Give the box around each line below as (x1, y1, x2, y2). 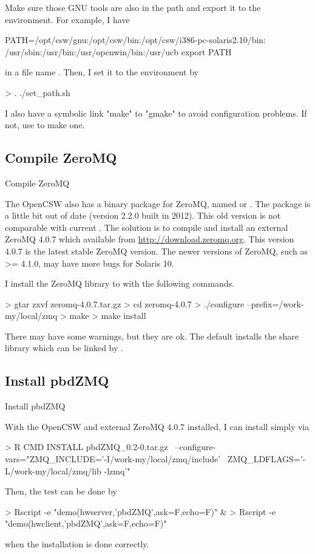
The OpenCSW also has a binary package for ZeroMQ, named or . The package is (5, 197, 311, 210)
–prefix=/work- (246, 297, 304, 310)
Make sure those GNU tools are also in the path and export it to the (5, 1, 261, 13)
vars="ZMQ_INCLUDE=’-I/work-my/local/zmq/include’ (5, 453, 221, 465)
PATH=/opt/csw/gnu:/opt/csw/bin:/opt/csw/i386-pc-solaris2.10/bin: (5, 33, 266, 46)
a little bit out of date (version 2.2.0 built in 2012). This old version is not (5, 209, 281, 222)
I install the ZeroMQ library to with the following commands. (5, 277, 234, 290)
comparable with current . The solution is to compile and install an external (5, 221, 288, 233)
